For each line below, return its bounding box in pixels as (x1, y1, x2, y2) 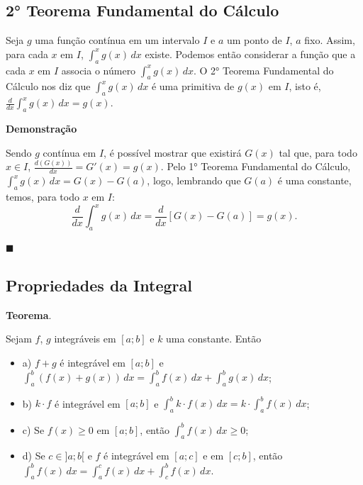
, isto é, (289, 79, 321, 94)
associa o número (61, 62, 136, 77)
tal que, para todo (279, 145, 357, 160)
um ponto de (226, 33, 282, 48)
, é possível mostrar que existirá (104, 145, 242, 160)
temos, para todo (6, 189, 79, 204)
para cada (6, 46, 48, 61)
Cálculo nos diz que (6, 79, 91, 94)
